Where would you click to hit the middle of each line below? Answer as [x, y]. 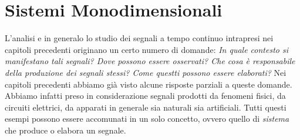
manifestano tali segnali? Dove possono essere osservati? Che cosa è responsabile [150, 61]
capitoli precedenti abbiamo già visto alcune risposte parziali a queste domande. [149, 84]
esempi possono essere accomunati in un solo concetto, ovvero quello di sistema [147, 119]
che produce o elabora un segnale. [65, 130]
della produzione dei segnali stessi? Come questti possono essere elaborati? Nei [146, 72]
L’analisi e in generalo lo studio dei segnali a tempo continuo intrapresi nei [139, 38]
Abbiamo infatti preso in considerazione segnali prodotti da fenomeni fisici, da [145, 96]
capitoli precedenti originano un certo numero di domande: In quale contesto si [147, 49]
